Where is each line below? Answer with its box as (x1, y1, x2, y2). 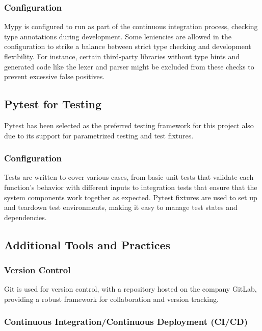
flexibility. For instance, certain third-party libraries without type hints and (4, 51, 240, 61)
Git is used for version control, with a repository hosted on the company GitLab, (4, 283, 257, 294)
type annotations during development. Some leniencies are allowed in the (4, 31, 231, 41)
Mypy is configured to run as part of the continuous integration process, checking (4, 21, 258, 32)
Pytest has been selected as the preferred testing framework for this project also (4, 120, 254, 130)
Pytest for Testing (4, 96, 102, 112)
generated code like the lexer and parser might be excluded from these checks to (4, 61, 254, 72)
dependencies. (4, 211, 47, 222)
